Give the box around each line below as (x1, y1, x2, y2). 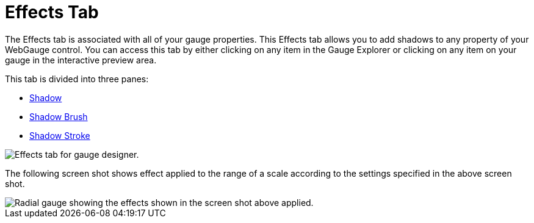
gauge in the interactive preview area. (5, 54, 157, 65)
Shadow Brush (29, 111, 88, 122)
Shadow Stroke (29, 130, 90, 141)
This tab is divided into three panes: (5, 73, 149, 84)
